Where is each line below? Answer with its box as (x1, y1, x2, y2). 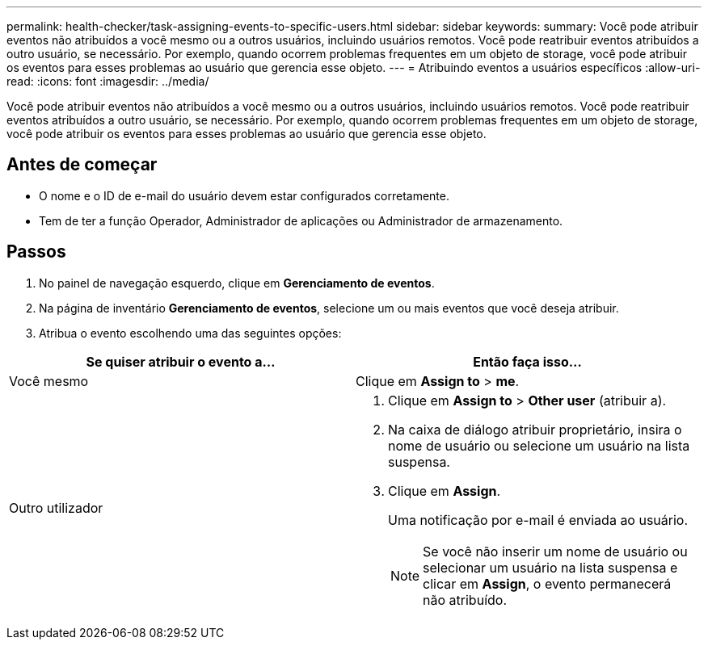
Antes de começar (6, 154, 158, 175)
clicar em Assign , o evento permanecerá (423, 575, 672, 592)
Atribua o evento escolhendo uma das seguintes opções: (39, 325, 342, 340)
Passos (6, 241, 66, 262)
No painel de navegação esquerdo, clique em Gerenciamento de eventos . (39, 275, 435, 290)
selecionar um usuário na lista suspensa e (423, 559, 678, 576)
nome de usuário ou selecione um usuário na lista (388, 437, 690, 454)
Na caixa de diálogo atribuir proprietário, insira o (388, 421, 682, 438)
